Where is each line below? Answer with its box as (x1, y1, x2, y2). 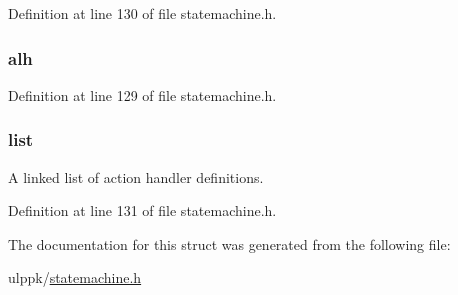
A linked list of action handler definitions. (8, 166, 264, 187)
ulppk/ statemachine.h (8, 267, 142, 288)
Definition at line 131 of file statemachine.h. (8, 200, 277, 221)
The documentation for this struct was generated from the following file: (8, 233, 451, 254)
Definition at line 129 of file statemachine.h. (8, 84, 277, 105)
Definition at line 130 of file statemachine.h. (8, 3, 277, 23)
